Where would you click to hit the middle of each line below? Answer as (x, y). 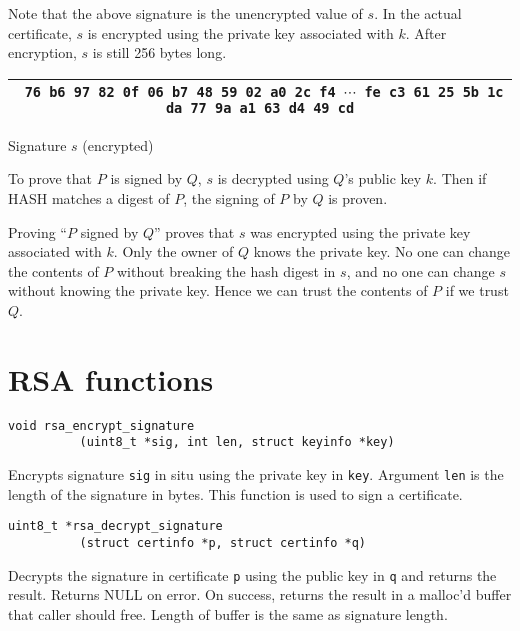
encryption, (42, 52)
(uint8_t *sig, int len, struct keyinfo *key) (237, 442)
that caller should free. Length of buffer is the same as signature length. (228, 613)
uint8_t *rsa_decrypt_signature (115, 526)
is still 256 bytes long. (159, 52)
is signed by (146, 178)
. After (426, 32)
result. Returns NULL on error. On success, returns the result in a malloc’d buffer (260, 594)
